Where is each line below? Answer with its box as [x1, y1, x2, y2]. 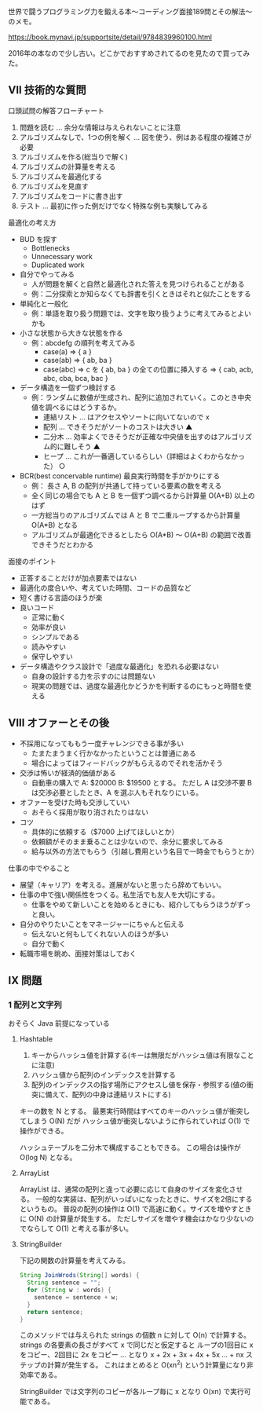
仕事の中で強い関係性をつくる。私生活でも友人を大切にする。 [19, 890, 220, 899]
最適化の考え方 [8, 218, 57, 227]
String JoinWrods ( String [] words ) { [19, 1272, 140, 1279]
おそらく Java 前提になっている [8, 1019, 110, 1028]
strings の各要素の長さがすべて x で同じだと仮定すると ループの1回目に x [19, 1340, 254, 1349]
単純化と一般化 [19, 298, 68, 308]
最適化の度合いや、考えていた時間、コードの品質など [19, 583, 192, 592]
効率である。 [19, 1370, 61, 1380]
